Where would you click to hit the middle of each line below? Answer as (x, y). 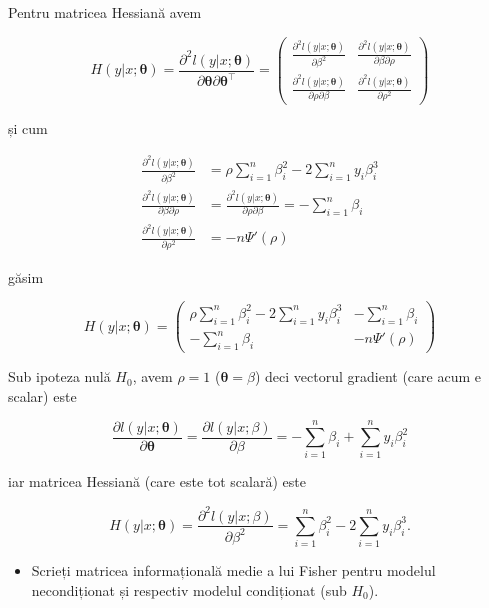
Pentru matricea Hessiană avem (105, 12)
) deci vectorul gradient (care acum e (367, 376)
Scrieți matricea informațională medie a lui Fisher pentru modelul (233, 570)
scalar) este (42, 395)
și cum (28, 127)
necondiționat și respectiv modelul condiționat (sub (189, 589)
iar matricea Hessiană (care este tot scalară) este (157, 481)
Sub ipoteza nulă (59, 376)
